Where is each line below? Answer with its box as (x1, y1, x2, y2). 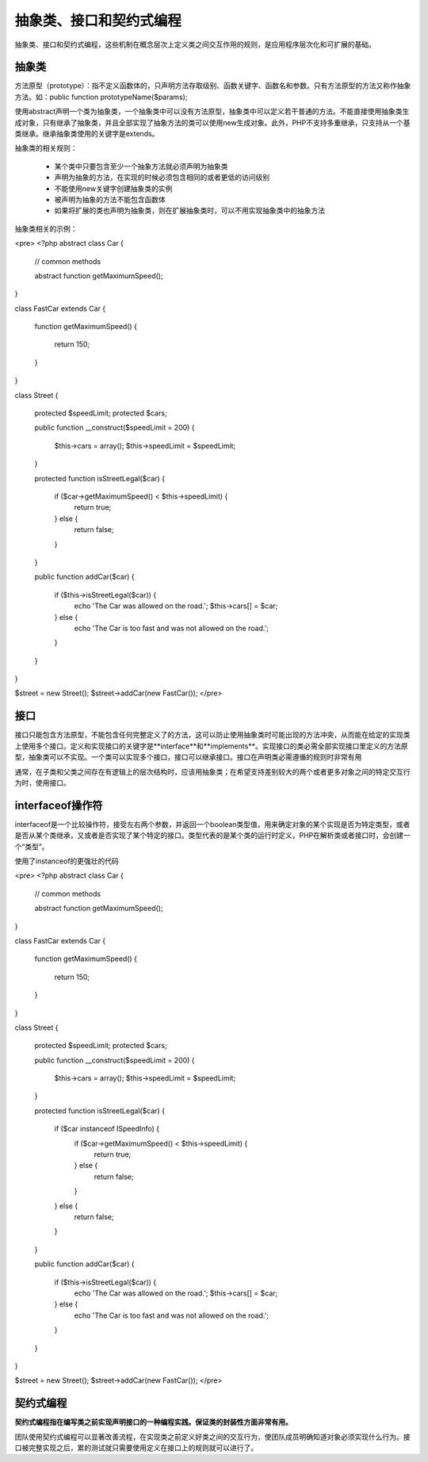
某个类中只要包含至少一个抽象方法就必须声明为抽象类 (54, 161, 228, 170)
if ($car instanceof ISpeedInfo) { (54, 1124, 160, 1134)
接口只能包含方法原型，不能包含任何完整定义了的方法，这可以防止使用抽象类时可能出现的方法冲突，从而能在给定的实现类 (14, 730, 411, 740)
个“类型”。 (14, 841, 49, 852)
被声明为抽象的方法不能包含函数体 (54, 194, 166, 204)
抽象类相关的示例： (14, 224, 78, 233)
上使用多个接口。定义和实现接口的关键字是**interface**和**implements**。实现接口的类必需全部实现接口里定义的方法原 (14, 741, 408, 751)
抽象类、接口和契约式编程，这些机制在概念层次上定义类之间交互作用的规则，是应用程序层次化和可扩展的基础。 (14, 40, 376, 49)
